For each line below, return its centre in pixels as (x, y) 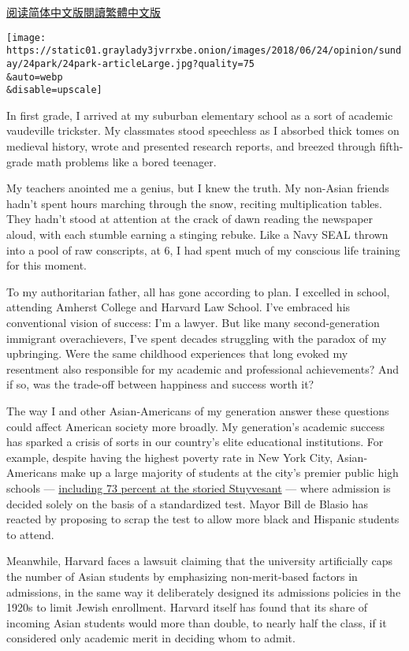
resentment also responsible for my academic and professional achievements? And (203, 368)
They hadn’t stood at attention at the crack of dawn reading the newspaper (190, 219)
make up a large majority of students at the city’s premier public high (229, 472)
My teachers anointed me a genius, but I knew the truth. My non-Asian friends (198, 188)
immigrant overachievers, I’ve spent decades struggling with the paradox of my (197, 338)
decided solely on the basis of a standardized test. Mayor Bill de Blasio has (188, 503)
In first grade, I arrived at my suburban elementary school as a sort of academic (200, 115)
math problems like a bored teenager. (126, 161)
